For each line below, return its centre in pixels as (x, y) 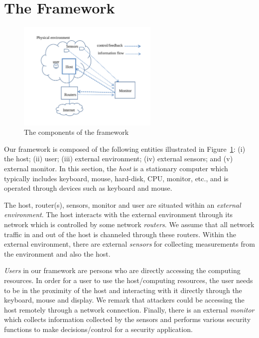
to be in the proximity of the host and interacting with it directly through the (123, 290)
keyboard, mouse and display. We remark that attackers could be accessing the (124, 300)
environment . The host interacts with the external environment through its (119, 214)
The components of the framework (76, 132)
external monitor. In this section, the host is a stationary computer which (116, 168)
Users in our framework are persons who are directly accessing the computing (122, 270)
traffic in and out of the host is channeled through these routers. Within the (120, 234)
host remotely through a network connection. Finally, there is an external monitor (129, 309)
